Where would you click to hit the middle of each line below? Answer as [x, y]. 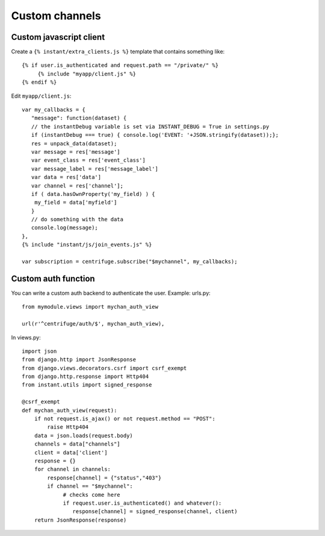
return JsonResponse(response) [80, 520]
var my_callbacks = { [54, 110]
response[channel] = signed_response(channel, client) [155, 512]
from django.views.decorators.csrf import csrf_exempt [104, 368]
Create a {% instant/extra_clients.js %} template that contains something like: [118, 52]
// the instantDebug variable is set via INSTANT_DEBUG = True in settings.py [150, 126]
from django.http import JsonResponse [79, 360]
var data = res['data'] [66, 177]
